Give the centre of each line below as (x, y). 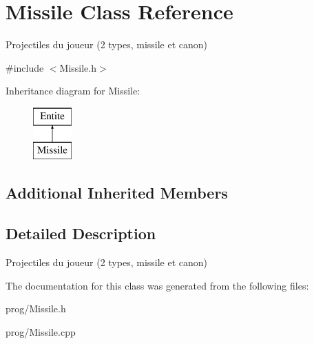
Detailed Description (81, 233)
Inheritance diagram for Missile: (73, 91)
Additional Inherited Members (117, 193)
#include (25, 67)
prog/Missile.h (36, 308)
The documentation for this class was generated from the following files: (157, 285)
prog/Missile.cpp (41, 331)
